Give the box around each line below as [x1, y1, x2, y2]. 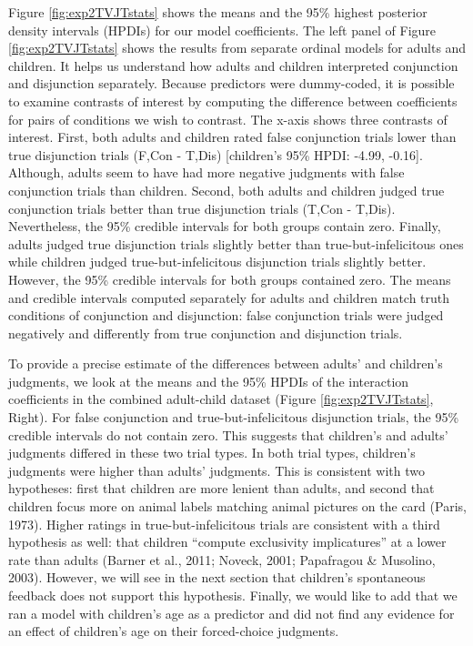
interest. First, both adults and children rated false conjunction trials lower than [8, 127, 457, 146]
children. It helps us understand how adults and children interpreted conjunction [8, 56, 458, 75]
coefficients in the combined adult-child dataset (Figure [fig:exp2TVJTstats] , [8, 389, 434, 409]
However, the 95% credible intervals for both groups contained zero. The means [8, 269, 451, 288]
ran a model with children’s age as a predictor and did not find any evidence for [8, 603, 455, 622]
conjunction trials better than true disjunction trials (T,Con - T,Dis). [8, 198, 396, 217]
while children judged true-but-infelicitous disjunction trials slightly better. [8, 252, 427, 271]
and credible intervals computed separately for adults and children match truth [8, 288, 450, 307]
